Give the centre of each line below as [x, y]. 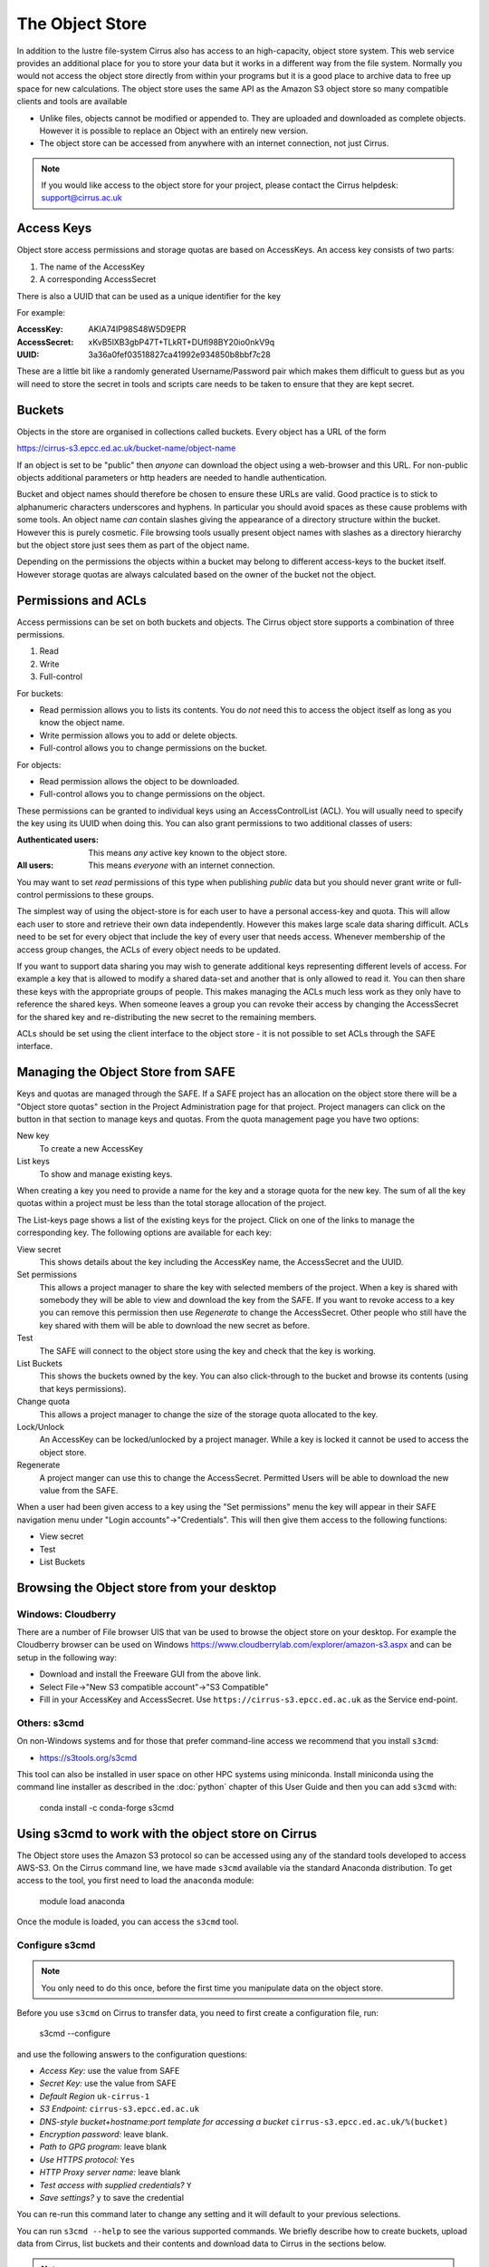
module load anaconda [82, 1901]
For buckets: [40, 693]
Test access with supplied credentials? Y [115, 2184]
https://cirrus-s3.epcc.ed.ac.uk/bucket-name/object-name [126, 448]
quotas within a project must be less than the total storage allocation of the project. [172, 1203]
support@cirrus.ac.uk [81, 198]
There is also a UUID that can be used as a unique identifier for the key [149, 296]
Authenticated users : [58, 840]
